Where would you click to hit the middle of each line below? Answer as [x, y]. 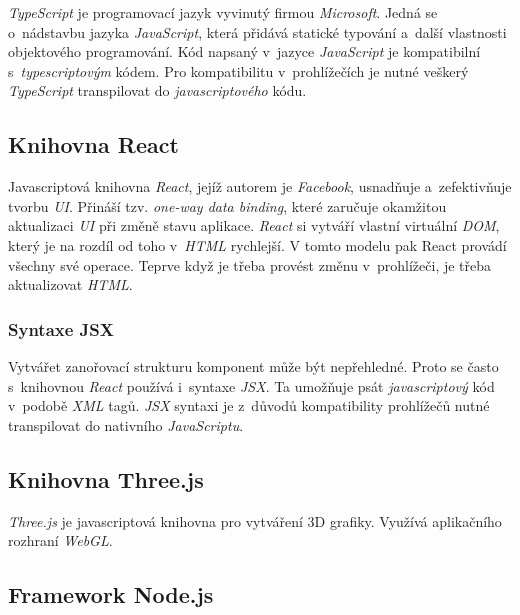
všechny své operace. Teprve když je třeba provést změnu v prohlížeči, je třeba [250, 264]
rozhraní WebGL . [60, 540]
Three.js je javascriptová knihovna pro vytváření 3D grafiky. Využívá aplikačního [255, 520]
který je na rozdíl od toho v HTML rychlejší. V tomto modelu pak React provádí [257, 244]
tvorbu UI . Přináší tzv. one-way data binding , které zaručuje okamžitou [227, 205]
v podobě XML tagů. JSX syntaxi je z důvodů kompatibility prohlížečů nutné [249, 405]
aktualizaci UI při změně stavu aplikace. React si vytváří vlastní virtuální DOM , [254, 225]
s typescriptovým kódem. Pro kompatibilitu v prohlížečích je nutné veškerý [238, 70]
